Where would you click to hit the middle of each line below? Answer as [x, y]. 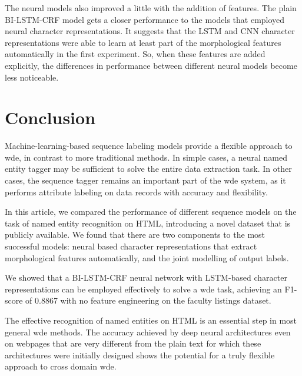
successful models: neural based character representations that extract [131, 246]
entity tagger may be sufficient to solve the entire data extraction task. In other [148, 169]
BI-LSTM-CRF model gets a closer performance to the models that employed [145, 19]
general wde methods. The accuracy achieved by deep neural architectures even [148, 332]
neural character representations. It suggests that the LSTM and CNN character [150, 31]
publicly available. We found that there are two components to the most [135, 234]
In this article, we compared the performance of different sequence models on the [151, 212]
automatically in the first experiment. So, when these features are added [135, 54]
